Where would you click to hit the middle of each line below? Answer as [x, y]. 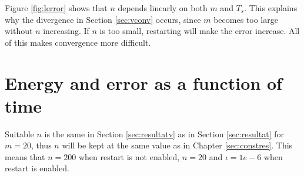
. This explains [271, 8]
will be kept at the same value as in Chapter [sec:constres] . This [177, 145]
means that [25, 156]
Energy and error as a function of [143, 82]
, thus [41, 145]
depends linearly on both [163, 8]
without [19, 31]
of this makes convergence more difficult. [78, 42]
